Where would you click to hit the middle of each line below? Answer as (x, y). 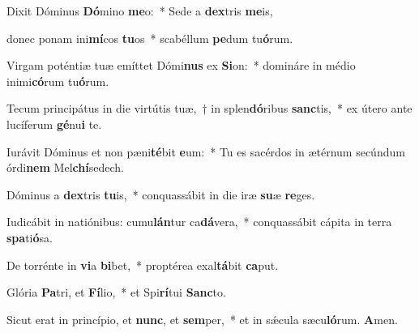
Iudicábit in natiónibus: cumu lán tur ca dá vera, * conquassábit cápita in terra (199, 222)
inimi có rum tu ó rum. (58, 81)
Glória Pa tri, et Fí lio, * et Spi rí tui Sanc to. (116, 292)
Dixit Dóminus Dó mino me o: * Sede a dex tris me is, (140, 11)
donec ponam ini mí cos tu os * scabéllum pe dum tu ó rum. (150, 38)
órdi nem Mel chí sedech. (65, 167)
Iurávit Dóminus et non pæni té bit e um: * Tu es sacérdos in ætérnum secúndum (206, 151)
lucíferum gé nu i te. (54, 124)
